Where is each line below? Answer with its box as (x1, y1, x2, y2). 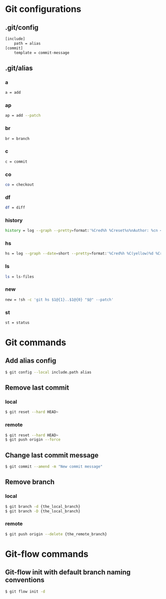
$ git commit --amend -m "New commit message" (5, 464, 103, 469)
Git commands (5, 336, 67, 348)
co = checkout (5, 182, 35, 187)
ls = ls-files (5, 274, 35, 279)
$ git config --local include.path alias (5, 370, 92, 375)
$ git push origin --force (5, 437, 61, 442)
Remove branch (5, 478, 55, 486)
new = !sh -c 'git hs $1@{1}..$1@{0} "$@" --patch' (5, 297, 114, 302)
